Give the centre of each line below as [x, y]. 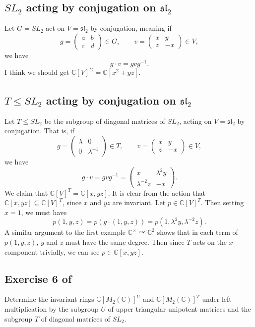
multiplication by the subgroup [52, 308]
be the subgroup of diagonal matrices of [105, 121]
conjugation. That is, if [39, 131]
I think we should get [37, 72]
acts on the [210, 242]
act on [55, 28]
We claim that [26, 192]
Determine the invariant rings [49, 299]
